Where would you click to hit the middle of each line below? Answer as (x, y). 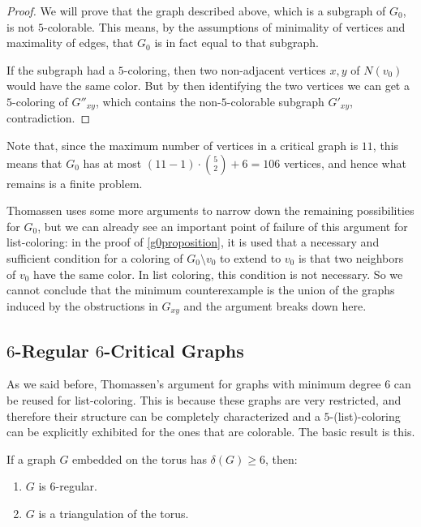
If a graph (31, 458)
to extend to (251, 257)
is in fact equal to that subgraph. (236, 43)
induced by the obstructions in (82, 305)
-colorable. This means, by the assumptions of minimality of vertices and (224, 26)
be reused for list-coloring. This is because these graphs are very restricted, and (204, 400)
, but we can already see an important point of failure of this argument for (223, 226)
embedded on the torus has (140, 458)
